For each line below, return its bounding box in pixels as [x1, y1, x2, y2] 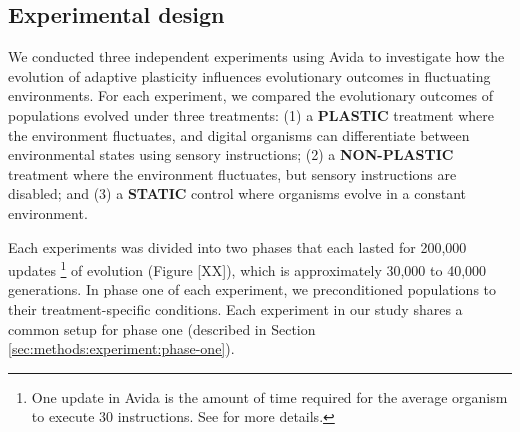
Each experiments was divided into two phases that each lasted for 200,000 [8, 236, 467, 257]
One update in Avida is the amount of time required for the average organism [31, 386, 508, 407]
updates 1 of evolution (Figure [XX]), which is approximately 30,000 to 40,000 [8, 257, 487, 280]
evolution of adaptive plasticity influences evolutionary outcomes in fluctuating [8, 65, 491, 86]
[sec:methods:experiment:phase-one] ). [8, 338, 235, 359]
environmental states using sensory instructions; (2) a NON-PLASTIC [8, 144, 454, 165]
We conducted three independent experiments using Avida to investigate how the [8, 46, 505, 67]
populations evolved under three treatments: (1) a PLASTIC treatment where [8, 104, 495, 125]
